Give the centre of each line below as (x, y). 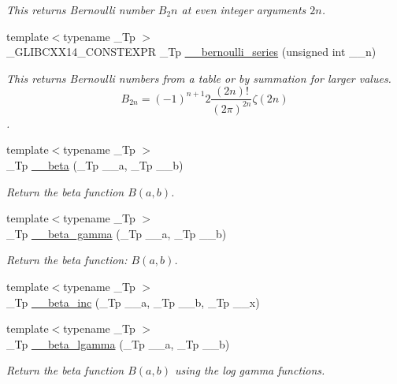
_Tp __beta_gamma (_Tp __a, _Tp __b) (117, 233)
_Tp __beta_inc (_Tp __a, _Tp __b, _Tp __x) (133, 302)
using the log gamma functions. (250, 370)
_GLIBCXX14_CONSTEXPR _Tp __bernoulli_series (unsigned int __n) (191, 52)
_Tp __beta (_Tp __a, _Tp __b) (95, 164)
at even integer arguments (244, 9)
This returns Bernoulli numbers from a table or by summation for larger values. (199, 78)
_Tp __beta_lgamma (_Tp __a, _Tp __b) (118, 343)
